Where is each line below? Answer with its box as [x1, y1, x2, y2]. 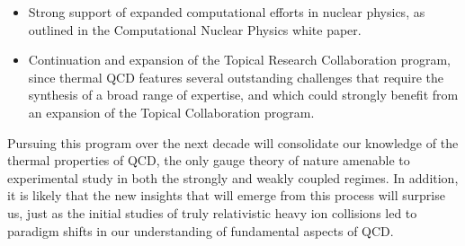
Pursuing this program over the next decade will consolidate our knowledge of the [7, 133, 459, 152]
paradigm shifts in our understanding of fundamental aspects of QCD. [7, 221, 394, 240]
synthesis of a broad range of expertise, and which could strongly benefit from [28, 85, 459, 104]
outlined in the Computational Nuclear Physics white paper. [28, 20, 362, 39]
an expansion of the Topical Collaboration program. [28, 102, 315, 121]
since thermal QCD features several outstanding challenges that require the [28, 67, 443, 86]
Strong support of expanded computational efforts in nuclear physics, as [28, 3, 425, 21]
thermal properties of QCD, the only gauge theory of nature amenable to [7, 151, 410, 170]
